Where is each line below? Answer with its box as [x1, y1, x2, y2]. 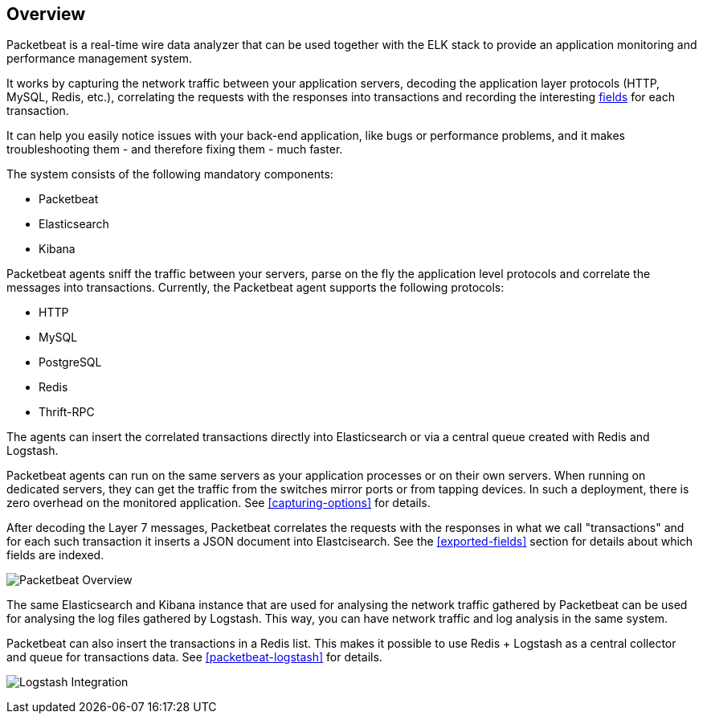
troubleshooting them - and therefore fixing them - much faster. [6, 142, 343, 157]
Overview [6, 4, 86, 24]
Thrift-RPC [39, 405, 95, 419]
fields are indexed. [6, 548, 104, 562]
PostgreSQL [39, 355, 102, 370]
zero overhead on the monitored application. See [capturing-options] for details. [6, 496, 431, 510]
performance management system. [6, 51, 193, 66]
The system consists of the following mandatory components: [6, 167, 333, 182]
